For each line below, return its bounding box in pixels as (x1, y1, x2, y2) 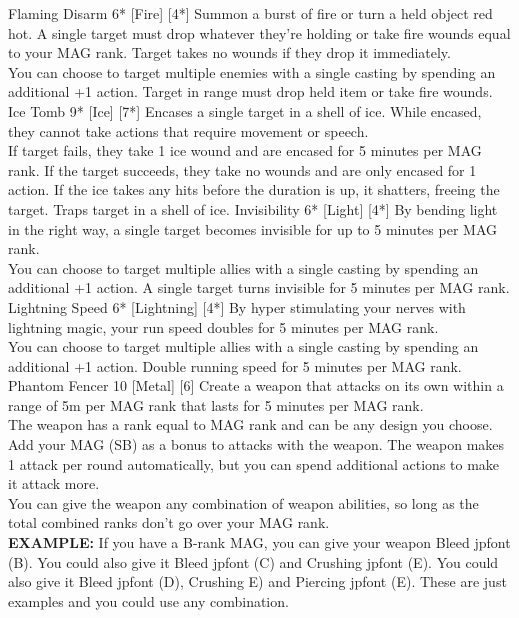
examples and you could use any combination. (8, 590, 289, 611)
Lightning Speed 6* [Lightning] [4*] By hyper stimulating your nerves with (8, 296, 466, 317)
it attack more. (8, 473, 100, 494)
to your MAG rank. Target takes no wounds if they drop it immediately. (8, 42, 451, 63)
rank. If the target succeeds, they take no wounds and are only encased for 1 (8, 159, 477, 180)
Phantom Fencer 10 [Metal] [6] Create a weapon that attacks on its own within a (8, 375, 504, 396)
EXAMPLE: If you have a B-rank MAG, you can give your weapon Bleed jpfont (8, 532, 511, 553)
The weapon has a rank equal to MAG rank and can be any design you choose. (8, 414, 493, 435)
